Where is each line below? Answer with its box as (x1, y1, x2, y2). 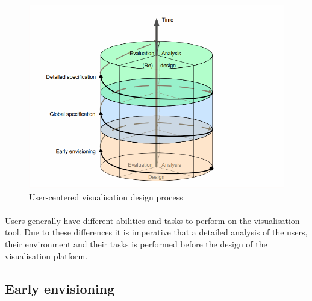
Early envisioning (5, 279, 115, 297)
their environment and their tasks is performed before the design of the (5, 237, 267, 250)
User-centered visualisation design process (29, 190, 183, 203)
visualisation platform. (5, 249, 88, 262)
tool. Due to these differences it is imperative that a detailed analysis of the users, (5, 226, 308, 238)
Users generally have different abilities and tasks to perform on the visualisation (5, 214, 300, 226)
